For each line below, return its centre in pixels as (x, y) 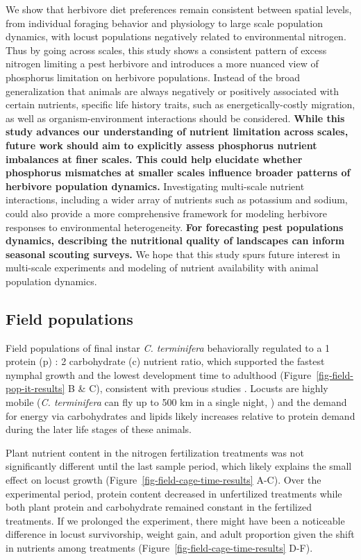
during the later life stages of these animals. (99, 429)
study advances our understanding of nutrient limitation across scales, (177, 131)
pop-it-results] (35, 388)
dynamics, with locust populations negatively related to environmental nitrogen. (176, 36)
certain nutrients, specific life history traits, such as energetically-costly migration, (180, 104)
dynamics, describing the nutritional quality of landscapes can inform (175, 240)
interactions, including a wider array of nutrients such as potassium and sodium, (177, 200)
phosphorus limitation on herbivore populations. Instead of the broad (153, 77)
